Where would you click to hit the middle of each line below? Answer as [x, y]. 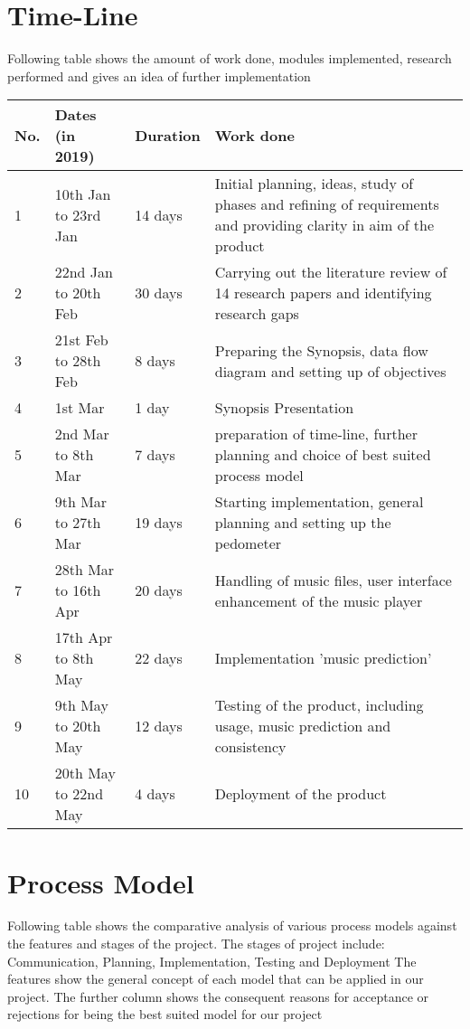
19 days [159, 523]
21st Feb [81, 340]
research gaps [257, 314]
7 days [155, 455]
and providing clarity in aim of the [324, 225]
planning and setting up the [303, 523]
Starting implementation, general [319, 502]
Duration [168, 136]
